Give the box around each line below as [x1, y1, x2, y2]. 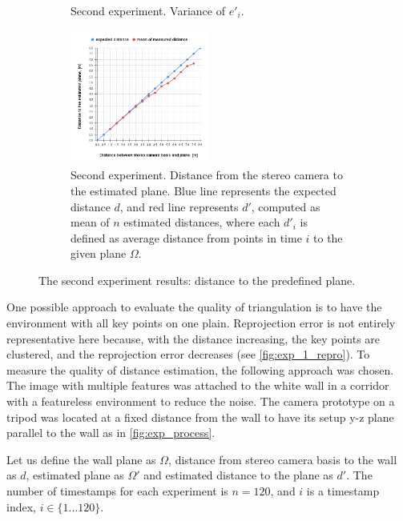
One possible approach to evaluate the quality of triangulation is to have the [6, 299, 382, 315]
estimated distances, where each [123, 214, 280, 230]
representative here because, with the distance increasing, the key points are [6, 330, 381, 347]
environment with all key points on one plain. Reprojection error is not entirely [6, 315, 396, 331]
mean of [71, 214, 110, 230]
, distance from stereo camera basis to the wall [168, 451, 397, 467]
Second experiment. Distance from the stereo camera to [71, 166, 343, 183]
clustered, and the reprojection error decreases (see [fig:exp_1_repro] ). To [6, 346, 370, 363]
